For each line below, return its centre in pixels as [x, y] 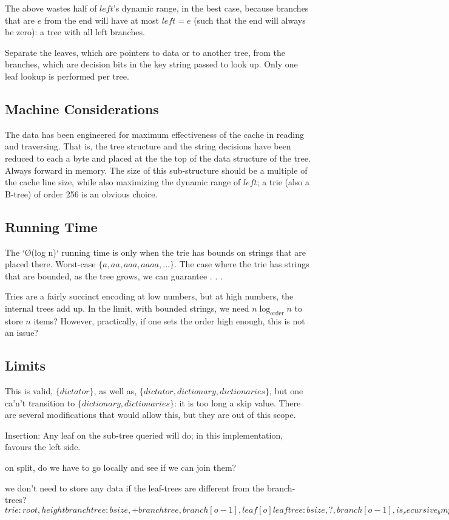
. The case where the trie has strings [241, 264]
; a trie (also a [283, 182]
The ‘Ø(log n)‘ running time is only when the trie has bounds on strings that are [156, 252]
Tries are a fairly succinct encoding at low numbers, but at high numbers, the [149, 296]
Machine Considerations [82, 108]
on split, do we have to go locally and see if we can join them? [121, 467]
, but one [286, 391]
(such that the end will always [250, 20]
